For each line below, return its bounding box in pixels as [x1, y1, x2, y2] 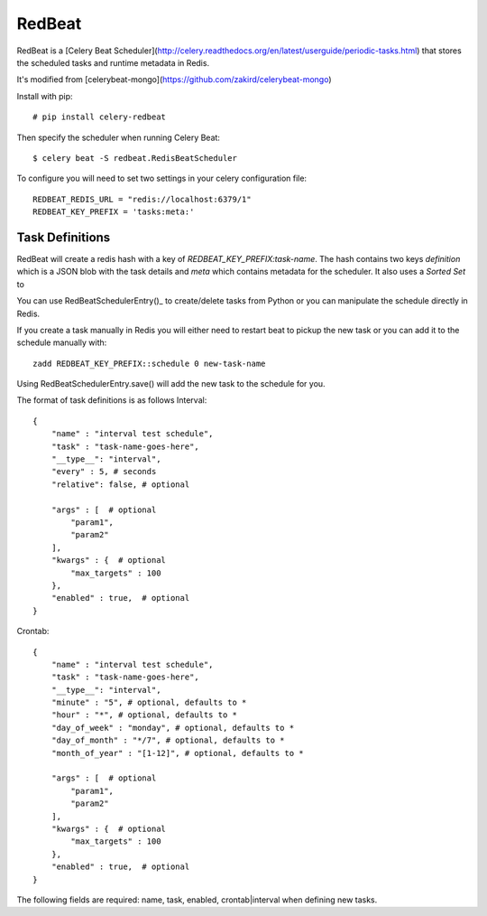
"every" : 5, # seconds [51, 466, 157, 477]
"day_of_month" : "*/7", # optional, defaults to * [51, 735, 285, 745]
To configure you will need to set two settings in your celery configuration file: [16, 173, 307, 184]
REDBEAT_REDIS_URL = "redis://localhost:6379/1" [32, 194, 252, 204]
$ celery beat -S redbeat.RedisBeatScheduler [32, 153, 238, 163]
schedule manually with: [16, 337, 107, 348]
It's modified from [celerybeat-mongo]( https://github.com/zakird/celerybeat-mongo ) [16, 74, 333, 85]
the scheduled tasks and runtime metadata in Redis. [16, 57, 210, 68]
